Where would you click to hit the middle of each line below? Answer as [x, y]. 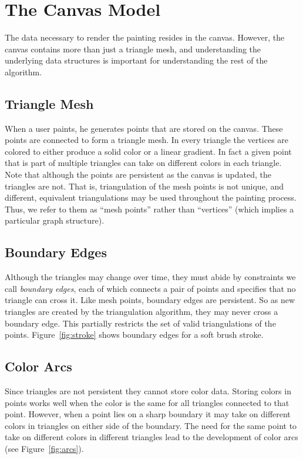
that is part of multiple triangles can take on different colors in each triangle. [143, 163]
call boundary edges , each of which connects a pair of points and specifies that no [150, 288]
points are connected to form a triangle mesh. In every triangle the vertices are [147, 140]
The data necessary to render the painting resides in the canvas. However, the [145, 37]
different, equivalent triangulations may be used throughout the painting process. [151, 197]
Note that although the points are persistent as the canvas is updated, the [138, 174]
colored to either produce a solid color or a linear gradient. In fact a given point [148, 151]
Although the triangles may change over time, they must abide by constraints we [150, 277]
